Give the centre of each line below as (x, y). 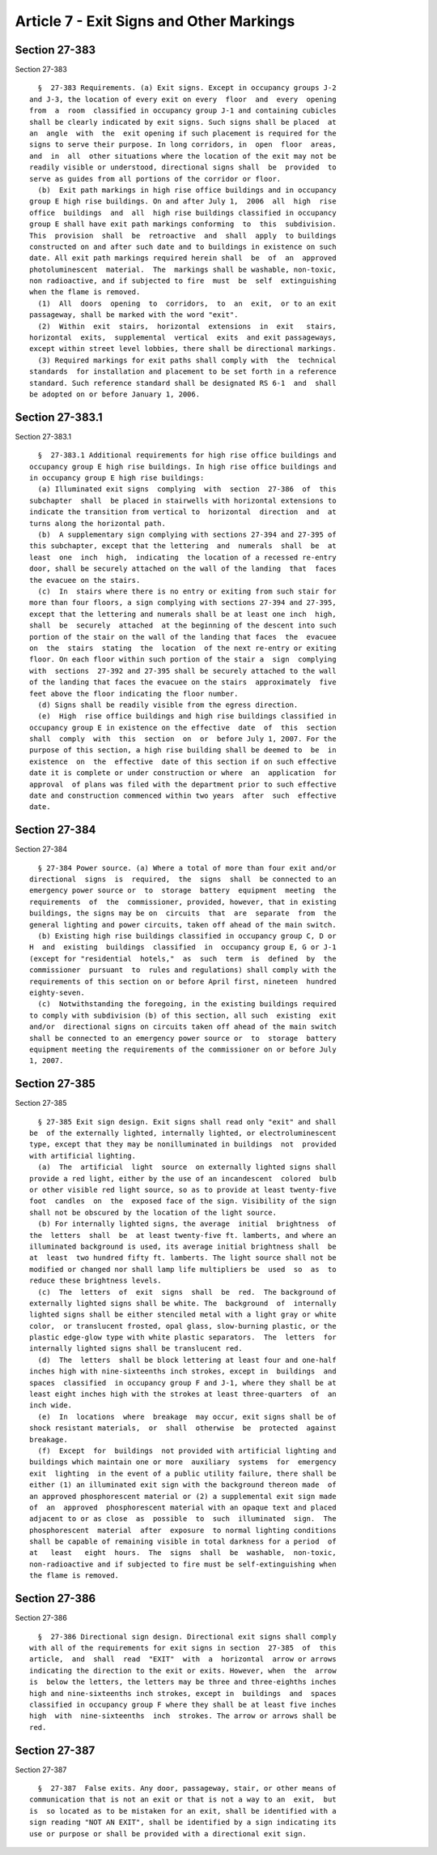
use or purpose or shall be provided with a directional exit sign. (168, 1834)
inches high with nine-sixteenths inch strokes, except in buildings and (183, 1371)
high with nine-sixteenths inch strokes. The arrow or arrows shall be (183, 1716)
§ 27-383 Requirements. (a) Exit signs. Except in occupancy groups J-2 (187, 88)
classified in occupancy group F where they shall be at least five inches (183, 1704)
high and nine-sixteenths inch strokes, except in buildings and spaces (183, 1693)
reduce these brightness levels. (95, 1281)
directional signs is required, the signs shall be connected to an (183, 879)
